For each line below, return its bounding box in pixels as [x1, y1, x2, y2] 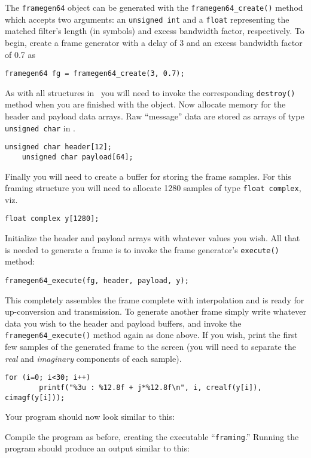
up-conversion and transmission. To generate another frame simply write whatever [5, 305, 306, 318]
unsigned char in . [5, 121, 75, 134]
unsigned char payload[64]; [22, 152, 133, 161]
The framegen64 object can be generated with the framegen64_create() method [5, 1, 303, 13]
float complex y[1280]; [5, 214, 99, 223]
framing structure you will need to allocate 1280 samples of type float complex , [5, 182, 301, 194]
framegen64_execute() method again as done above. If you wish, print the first [5, 328, 298, 341]
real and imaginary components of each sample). [5, 352, 182, 364]
